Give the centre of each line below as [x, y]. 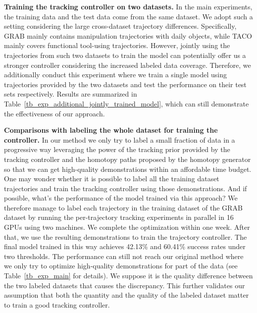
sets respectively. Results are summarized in [71, 94]
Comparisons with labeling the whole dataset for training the [111, 130]
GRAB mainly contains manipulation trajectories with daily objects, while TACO [128, 35]
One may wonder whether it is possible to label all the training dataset [112, 179]
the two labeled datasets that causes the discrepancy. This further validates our [125, 285]
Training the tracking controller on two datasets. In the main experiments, [128, 6]
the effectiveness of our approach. [54, 113]
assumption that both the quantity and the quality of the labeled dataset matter [127, 295]
